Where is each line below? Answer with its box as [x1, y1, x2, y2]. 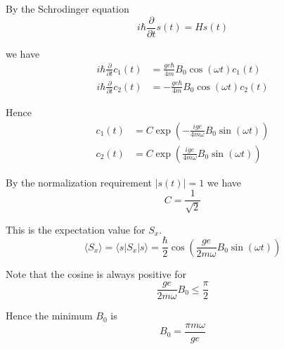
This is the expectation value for [6, 222, 146, 236]
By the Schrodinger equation [6, 1, 129, 15]
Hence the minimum [6, 308, 93, 323]
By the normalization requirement [6, 174, 152, 189]
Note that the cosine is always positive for [6, 266, 186, 281]
